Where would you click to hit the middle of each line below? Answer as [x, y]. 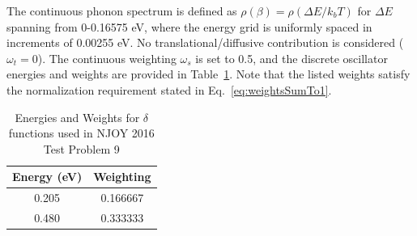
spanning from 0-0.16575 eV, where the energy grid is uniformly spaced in [189, 26]
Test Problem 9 [81, 148]
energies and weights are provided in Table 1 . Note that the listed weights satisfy [208, 74]
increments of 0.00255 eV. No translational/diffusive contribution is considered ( [205, 42]
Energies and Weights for [77, 117]
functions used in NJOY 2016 [81, 133]
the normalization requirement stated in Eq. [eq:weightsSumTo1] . [169, 89]
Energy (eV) [47, 177]
